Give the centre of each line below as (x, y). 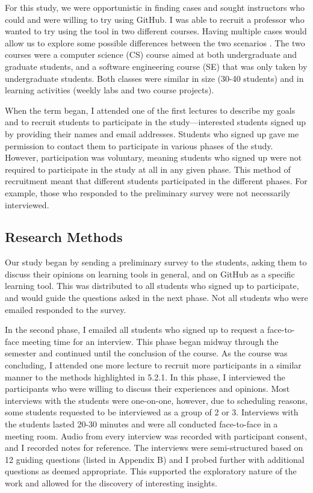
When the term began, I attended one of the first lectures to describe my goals (150, 110)
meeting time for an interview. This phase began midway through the (150, 341)
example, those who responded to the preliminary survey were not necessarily (148, 192)
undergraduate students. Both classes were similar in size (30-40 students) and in (154, 78)
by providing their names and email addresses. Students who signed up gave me (152, 133)
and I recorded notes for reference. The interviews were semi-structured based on (154, 448)
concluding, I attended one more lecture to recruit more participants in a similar (153, 365)
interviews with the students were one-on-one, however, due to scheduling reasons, (156, 400)
